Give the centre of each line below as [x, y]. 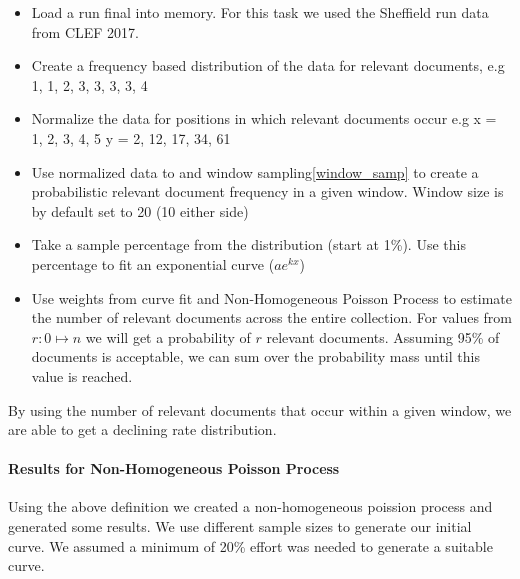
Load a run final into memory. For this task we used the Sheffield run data [260, 12]
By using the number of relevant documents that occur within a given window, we [260, 409]
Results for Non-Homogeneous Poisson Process [174, 468]
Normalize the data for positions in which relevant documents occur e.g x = [264, 118]
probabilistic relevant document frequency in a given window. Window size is [267, 191]
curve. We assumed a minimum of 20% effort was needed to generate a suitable [250, 545]
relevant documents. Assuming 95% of [383, 336]
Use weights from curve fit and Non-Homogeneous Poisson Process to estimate [271, 297]
